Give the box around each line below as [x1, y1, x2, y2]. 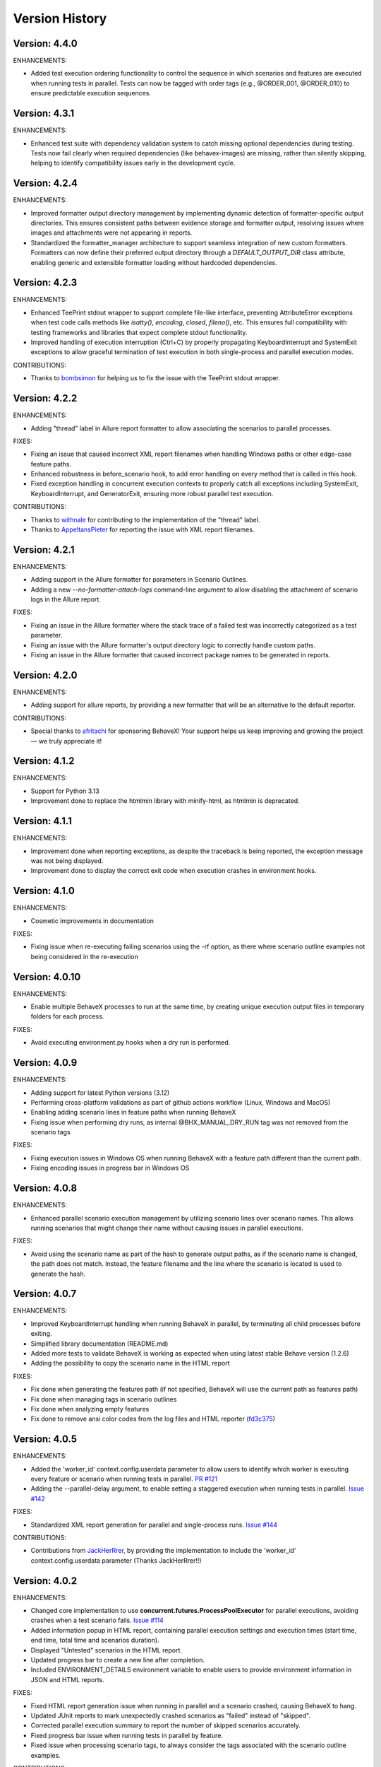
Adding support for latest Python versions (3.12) [30, 1088, 170, 1097]
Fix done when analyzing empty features [30, 1404, 150, 1413]
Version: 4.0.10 [13, 970, 81, 982]
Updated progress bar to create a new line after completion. [30, 1655, 205, 1664]
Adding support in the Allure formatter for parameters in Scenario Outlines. [30, 575, 248, 584]
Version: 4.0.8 [13, 1182, 78, 1194]
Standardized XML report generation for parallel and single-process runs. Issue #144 [30, 1520, 278, 1529]
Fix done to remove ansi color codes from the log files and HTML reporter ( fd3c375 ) [30, 1414, 275, 1423]
